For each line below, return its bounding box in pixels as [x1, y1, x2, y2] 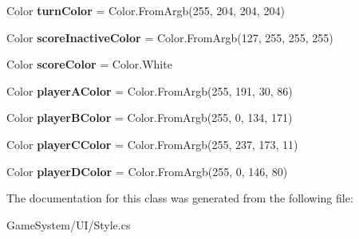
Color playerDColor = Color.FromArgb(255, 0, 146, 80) [6, 163, 288, 179]
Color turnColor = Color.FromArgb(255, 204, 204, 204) [6, 2, 285, 18]
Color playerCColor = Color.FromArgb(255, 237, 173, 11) [6, 135, 298, 152]
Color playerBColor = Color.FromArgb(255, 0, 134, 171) [6, 109, 293, 126]
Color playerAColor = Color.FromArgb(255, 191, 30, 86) [6, 82, 293, 99]
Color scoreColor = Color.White [6, 56, 172, 72]
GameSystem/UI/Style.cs [6, 216, 131, 233]
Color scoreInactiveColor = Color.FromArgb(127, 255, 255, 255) [6, 29, 333, 45]
